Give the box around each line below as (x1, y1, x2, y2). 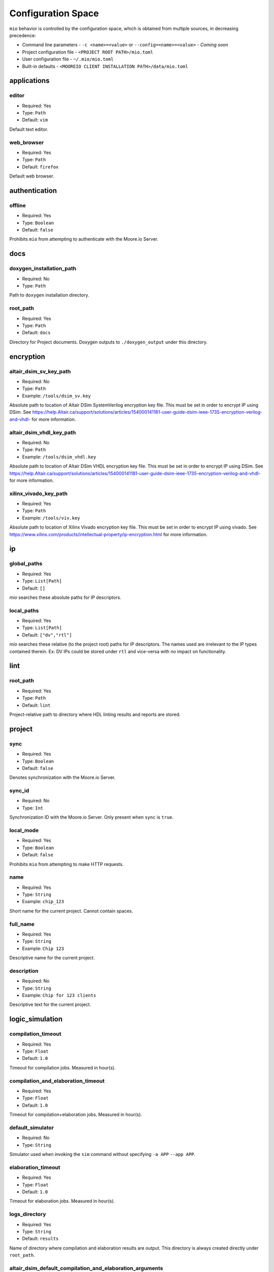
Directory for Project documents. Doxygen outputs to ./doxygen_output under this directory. (9, 339, 208, 345)
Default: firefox (22, 163, 59, 170)
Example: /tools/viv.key (22, 514, 81, 521)
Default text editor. (9, 126, 48, 132)
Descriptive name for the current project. (9, 955, 95, 961)
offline (9, 201, 26, 209)
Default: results (22, 1235, 59, 1241)
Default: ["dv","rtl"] (22, 631, 72, 638)
